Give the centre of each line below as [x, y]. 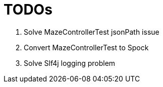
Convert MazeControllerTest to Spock [86, 47]
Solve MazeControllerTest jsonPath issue [92, 32]
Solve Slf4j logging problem [70, 63]
